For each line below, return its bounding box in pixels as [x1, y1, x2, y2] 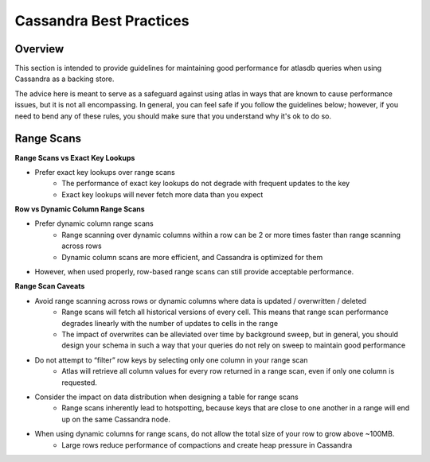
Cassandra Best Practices [14, 12, 190, 29]
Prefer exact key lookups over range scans [34, 167, 175, 177]
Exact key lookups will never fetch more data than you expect [61, 189, 264, 199]
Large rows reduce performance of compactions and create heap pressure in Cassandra [61, 440, 353, 449]
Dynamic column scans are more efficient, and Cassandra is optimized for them [61, 252, 323, 262]
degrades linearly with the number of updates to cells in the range [61, 318, 279, 328]
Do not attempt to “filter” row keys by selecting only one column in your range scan [34, 355, 308, 365]
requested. [61, 378, 97, 387]
